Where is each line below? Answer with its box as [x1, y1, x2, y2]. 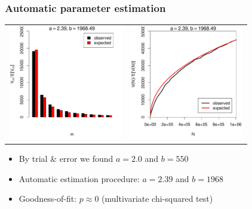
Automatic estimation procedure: [19, 172, 140, 185]
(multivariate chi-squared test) [102, 192, 213, 205]
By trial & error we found [19, 152, 113, 165]
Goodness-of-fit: [19, 192, 77, 205]
